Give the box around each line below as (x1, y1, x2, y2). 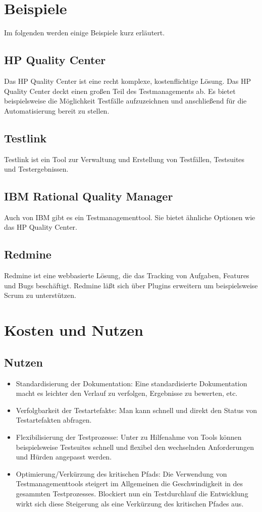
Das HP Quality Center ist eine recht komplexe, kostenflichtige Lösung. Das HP (4, 75, 251, 86)
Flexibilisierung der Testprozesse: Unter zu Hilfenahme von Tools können (16, 432, 242, 442)
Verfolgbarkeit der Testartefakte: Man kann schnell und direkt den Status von (16, 404, 257, 415)
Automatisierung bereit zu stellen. (4, 105, 110, 116)
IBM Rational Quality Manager (4, 188, 173, 204)
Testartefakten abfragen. (16, 415, 92, 425)
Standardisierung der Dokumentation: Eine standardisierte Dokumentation (16, 378, 247, 388)
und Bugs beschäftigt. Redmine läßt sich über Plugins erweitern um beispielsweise (4, 280, 258, 290)
